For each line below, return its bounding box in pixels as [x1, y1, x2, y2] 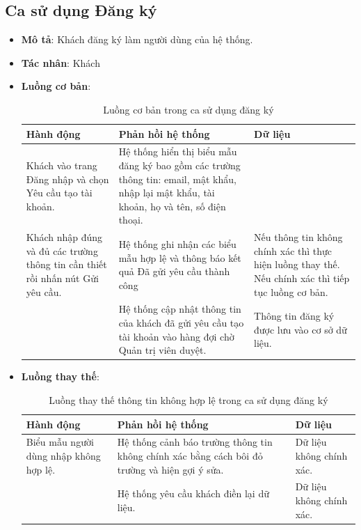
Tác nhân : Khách [21, 55, 100, 70]
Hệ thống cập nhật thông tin [118, 302, 241, 316]
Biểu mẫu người [26, 435, 94, 449]
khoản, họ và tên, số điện [118, 198, 226, 213]
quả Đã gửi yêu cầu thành [118, 264, 230, 279]
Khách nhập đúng [26, 230, 103, 244]
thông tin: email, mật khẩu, [118, 171, 236, 186]
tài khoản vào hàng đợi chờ [118, 329, 234, 343]
